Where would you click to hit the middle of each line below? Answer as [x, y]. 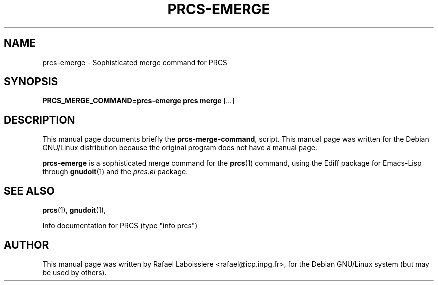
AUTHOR [27, 245]
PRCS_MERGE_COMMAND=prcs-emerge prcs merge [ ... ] [139, 101]
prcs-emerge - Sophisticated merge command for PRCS [135, 62]
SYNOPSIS [31, 82]
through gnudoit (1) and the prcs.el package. [115, 172]
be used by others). [75, 272]
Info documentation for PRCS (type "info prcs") [120, 226]
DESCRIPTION [40, 120]
